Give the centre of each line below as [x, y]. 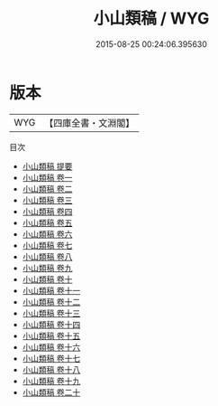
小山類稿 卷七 [47, 245]
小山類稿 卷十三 [51, 313]
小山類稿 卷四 [47, 211]
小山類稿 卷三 [47, 200]
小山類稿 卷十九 [51, 381]
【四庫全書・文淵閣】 [90, 123]
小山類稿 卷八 [47, 256]
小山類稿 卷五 [47, 222]
